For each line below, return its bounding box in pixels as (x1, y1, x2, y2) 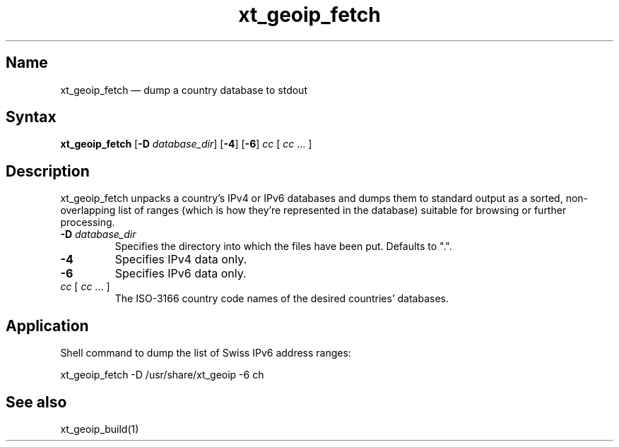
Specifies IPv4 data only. (114, 252, 247, 267)
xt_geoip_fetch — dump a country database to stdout (60, 83, 307, 96)
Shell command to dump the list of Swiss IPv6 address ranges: (60, 347, 351, 359)
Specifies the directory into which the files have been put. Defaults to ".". (114, 240, 452, 253)
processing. (60, 216, 115, 229)
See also (6, 393, 67, 411)
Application (6, 316, 89, 335)
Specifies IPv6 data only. (114, 266, 247, 281)
